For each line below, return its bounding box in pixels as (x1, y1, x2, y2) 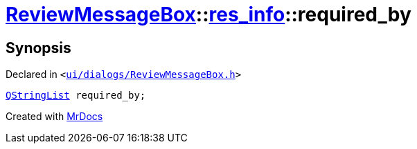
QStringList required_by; (6, 90, 146, 101)
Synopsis (6, 39, 71, 57)
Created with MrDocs (6, 110, 103, 123)
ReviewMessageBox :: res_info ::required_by (6, 3, 411, 26)
